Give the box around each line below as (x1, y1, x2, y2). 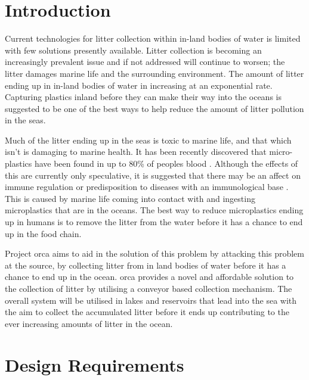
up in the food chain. (5, 227, 82, 239)
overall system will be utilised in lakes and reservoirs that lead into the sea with (5, 294, 297, 306)
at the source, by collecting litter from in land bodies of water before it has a (5, 258, 286, 271)
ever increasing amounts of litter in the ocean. (5, 317, 173, 329)
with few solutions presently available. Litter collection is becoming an (5, 43, 262, 56)
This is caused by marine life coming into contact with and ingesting (5, 192, 255, 204)
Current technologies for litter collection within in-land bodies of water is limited (5, 32, 301, 45)
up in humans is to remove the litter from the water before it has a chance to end (5, 216, 303, 228)
